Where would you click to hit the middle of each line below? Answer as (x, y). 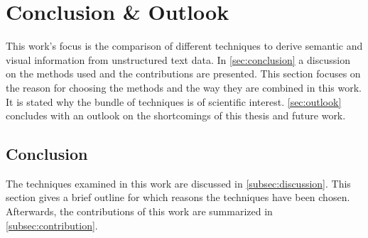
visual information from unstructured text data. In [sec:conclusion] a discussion (178, 59)
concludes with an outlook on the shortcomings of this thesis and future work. (176, 115)
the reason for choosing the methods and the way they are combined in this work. (184, 87)
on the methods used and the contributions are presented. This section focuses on (183, 74)
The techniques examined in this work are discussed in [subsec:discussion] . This (178, 183)
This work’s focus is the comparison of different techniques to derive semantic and (184, 46)
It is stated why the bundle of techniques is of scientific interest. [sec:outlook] (174, 101)
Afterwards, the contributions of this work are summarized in (139, 211)
